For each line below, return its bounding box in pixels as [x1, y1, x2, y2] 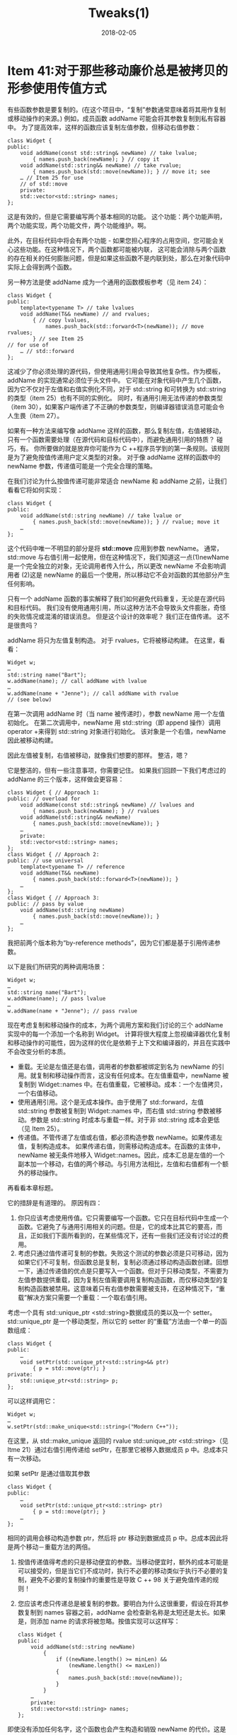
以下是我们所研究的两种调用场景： [7, 962, 107, 971]
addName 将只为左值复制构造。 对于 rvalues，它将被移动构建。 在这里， [7, 635, 219, 645]
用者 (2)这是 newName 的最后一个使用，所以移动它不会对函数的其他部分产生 [7, 570, 231, 579]
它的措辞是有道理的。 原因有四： [7, 1198, 103, 1207]
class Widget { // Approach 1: [7, 789, 100, 796]
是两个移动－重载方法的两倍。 [7, 1543, 94, 1551]
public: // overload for [7, 795, 81, 802]
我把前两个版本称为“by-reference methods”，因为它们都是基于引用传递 [7, 938, 214, 947]
